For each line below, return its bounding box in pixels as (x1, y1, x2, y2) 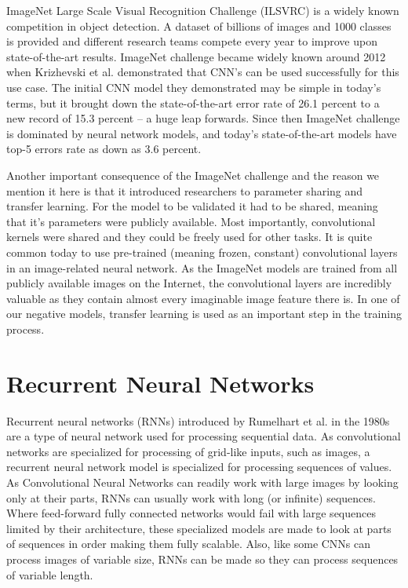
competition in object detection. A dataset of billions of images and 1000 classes (6, 17, 392, 34)
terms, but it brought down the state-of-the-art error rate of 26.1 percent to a (6, 94, 380, 111)
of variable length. (6, 566, 93, 583)
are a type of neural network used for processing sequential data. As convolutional (6, 428, 401, 444)
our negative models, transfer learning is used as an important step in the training (6, 305, 402, 322)
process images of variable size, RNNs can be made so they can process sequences (6, 550, 399, 567)
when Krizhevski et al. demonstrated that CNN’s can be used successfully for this (6, 64, 399, 80)
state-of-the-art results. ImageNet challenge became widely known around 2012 (6, 48, 386, 64)
